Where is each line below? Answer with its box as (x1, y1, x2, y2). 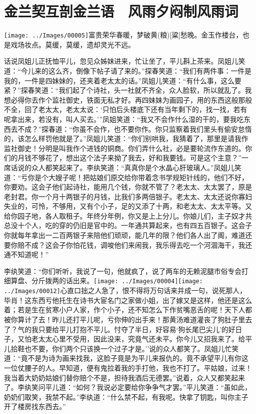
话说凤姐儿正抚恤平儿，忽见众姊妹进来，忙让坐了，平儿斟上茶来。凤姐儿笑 (4, 56, 245, 66)
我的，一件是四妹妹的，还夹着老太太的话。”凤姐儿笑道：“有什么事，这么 (4, 75, 235, 85)
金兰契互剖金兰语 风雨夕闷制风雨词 (4, 1, 239, 21)
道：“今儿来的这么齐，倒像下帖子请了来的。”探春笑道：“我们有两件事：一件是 (4, 65, 252, 75)
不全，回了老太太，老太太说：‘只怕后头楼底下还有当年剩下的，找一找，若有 (4, 104, 247, 114)
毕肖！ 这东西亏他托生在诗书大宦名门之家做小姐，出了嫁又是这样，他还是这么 (4, 295, 252, 305)
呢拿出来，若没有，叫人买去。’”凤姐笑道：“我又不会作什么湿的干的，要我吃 (4, 113, 244, 124)
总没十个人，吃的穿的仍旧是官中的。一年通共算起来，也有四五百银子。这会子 (4, 220, 252, 230)
